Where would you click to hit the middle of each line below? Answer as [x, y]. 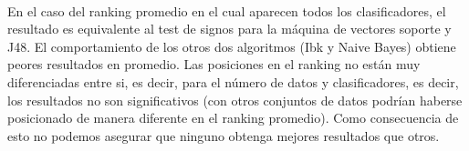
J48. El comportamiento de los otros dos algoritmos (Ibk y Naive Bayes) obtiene [232, 46]
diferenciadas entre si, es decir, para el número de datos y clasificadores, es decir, [233, 81]
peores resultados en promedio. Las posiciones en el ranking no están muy [214, 64]
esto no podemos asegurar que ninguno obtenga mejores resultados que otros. [224, 135]
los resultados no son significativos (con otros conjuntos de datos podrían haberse [235, 100]
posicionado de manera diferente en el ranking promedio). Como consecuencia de [233, 118]
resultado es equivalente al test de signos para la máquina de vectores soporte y [229, 29]
